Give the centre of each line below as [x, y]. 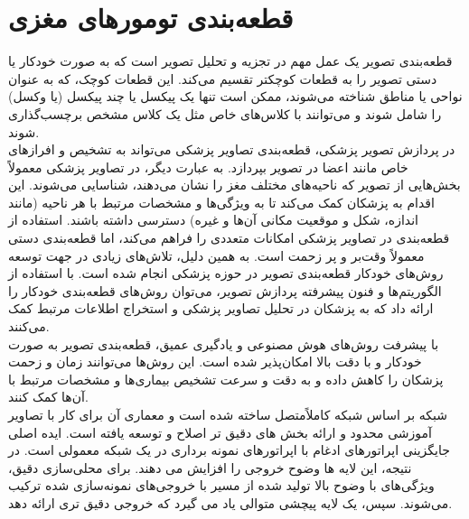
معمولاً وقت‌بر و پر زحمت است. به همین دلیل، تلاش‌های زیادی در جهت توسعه [216, 255]
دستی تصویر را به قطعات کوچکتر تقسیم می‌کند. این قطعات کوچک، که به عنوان [223, 78]
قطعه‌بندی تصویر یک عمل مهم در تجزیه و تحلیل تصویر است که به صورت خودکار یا [230, 61]
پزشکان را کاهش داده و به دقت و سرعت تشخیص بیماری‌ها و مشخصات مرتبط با [226, 379]
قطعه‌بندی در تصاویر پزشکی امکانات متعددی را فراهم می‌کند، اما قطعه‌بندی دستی [229, 238]
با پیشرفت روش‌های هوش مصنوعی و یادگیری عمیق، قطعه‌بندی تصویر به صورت [224, 343]
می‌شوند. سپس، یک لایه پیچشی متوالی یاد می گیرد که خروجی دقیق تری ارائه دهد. [230, 502]
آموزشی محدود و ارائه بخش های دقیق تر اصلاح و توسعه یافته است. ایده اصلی [220, 432]
